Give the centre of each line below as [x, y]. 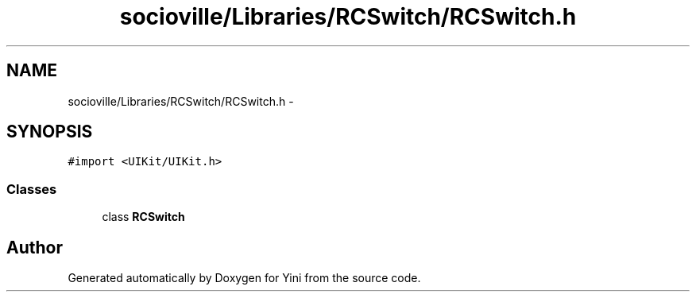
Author [35, 247]
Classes [32, 189]
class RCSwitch [143, 217]
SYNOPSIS [50, 132]
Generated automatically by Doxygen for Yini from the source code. [244, 278]
